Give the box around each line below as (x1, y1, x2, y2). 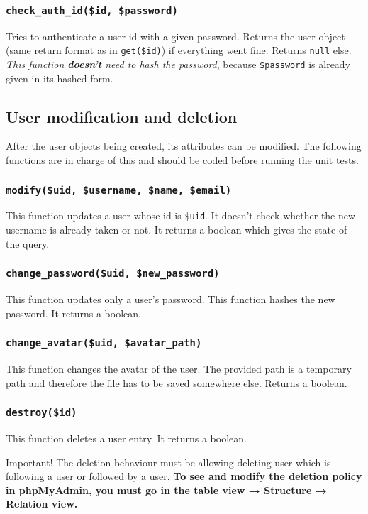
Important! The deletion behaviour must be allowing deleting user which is (6, 454, 331, 469)
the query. (6, 236, 50, 251)
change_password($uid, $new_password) (6, 268, 220, 280)
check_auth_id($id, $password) (6, 4, 178, 16)
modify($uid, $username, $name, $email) (6, 184, 232, 196)
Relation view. (6, 496, 78, 511)
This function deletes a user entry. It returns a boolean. (6, 431, 247, 446)
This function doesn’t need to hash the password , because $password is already (6, 57, 351, 72)
